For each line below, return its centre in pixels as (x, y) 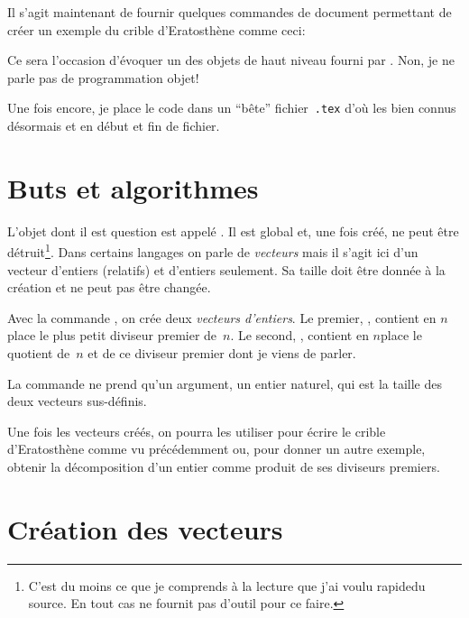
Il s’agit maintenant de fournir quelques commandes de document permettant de (230, 12)
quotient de (39, 352)
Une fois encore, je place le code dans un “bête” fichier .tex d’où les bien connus (232, 108)
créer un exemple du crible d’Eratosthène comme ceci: (156, 29)
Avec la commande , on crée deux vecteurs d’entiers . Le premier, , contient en (222, 317)
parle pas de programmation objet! (103, 77)
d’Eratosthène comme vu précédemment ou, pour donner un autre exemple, (216, 449)
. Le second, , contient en (299, 335)
